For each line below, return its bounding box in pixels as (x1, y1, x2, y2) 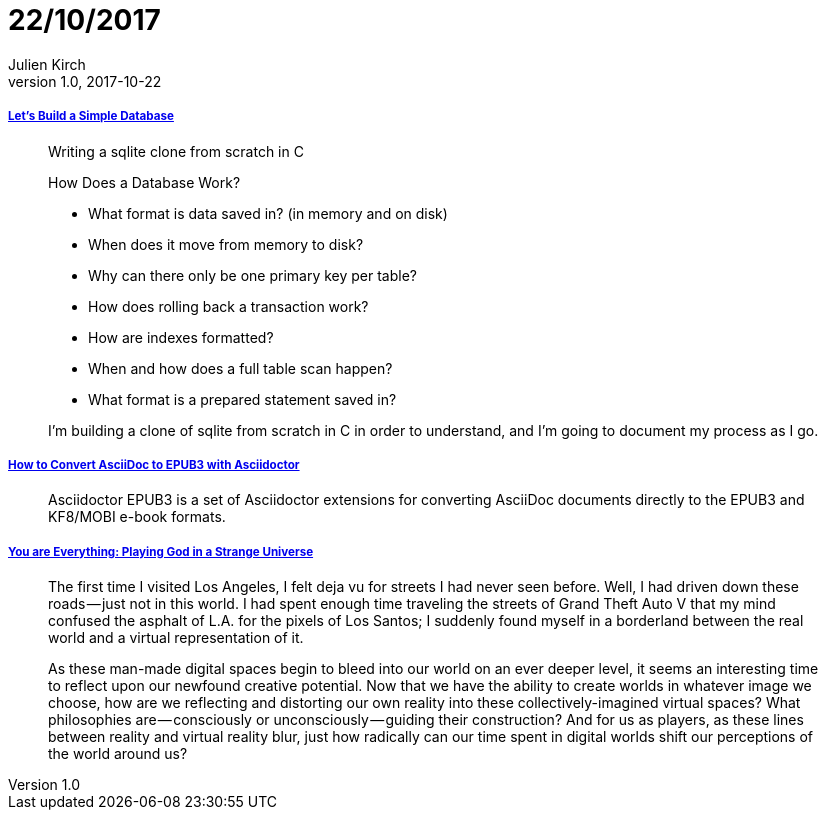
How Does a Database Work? (48, 173, 241, 191)
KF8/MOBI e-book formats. (48, 508, 226, 526)
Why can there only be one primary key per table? (88, 266, 417, 284)
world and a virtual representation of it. (48, 629, 304, 647)
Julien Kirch (8, 55, 86, 73)
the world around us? (48, 745, 188, 763)
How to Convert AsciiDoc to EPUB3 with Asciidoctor (8, 457, 300, 472)
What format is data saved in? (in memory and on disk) (88, 204, 448, 222)
